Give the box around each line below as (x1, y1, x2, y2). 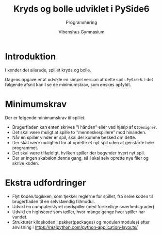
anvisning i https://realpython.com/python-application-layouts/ (12, 224, 138, 230)
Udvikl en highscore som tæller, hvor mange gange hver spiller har (12, 209, 146, 215)
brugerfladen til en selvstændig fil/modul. (12, 198, 95, 204)
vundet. (12, 214, 28, 219)
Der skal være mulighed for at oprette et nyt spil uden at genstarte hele (12, 139, 154, 145)
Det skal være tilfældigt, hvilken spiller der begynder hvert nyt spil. (12, 150, 145, 156)
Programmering (65, 19, 97, 25)
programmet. (12, 145, 38, 151)
